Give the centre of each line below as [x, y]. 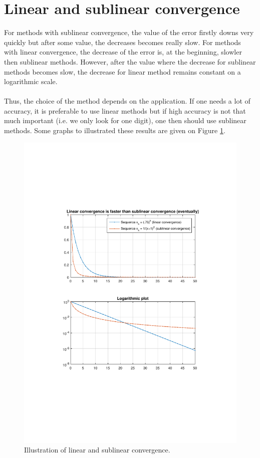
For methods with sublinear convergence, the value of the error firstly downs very [129, 32]
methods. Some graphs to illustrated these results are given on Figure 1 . [115, 130]
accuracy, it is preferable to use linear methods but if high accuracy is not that [125, 110]
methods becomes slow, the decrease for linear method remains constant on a [122, 71]
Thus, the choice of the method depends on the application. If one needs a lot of [127, 101]
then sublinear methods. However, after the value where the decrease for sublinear [130, 61]
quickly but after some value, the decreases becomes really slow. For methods [122, 42]
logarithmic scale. [31, 81]
